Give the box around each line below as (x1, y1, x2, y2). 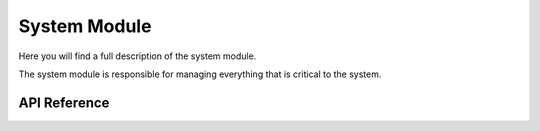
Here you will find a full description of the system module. (18, 50, 257, 62)
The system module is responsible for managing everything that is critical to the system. (18, 68, 382, 80)
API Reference (18, 94, 110, 111)
